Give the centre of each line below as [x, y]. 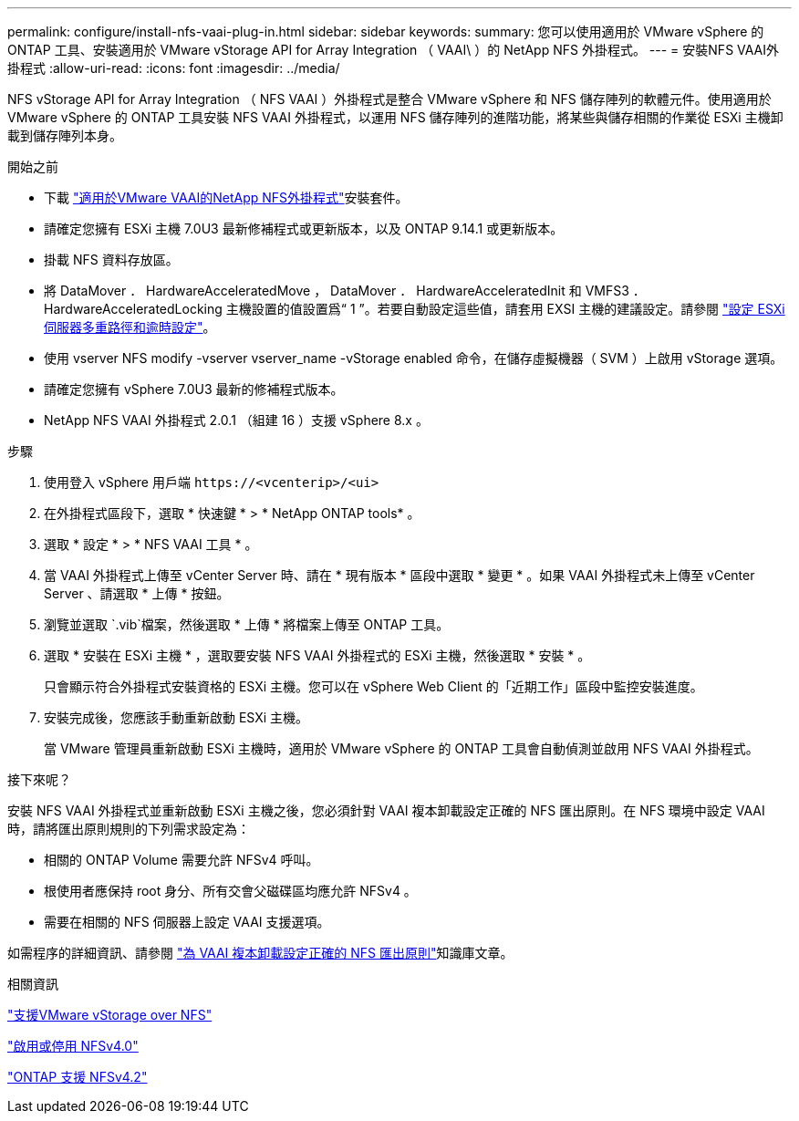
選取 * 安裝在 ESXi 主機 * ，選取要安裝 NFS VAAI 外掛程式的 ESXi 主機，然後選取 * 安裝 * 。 [317, 655]
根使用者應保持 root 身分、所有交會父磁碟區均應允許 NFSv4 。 [230, 891]
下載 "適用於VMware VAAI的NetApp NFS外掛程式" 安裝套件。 [226, 197]
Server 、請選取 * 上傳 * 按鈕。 [137, 593]
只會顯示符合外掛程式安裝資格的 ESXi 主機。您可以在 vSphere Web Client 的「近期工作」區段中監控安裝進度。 [374, 686]
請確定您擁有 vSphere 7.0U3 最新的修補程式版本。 [194, 389]
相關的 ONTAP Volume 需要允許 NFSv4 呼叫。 [182, 860]
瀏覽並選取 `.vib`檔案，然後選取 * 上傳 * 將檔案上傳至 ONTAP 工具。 [247, 624]
